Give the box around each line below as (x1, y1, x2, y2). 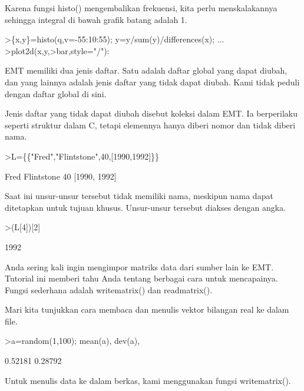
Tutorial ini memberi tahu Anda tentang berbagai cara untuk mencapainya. (5, 272, 278, 284)
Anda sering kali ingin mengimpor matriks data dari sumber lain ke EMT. (5, 260, 274, 273)
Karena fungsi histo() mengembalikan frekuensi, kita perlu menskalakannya (5, 2, 277, 14)
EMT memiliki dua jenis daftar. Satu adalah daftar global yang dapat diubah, (5, 64, 288, 77)
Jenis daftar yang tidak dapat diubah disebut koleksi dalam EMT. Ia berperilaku (5, 107, 298, 120)
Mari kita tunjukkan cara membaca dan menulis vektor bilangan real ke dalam (5, 303, 289, 316)
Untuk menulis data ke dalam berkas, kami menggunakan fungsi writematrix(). (5, 374, 291, 386)
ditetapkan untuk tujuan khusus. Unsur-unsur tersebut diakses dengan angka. (5, 201, 286, 213)
